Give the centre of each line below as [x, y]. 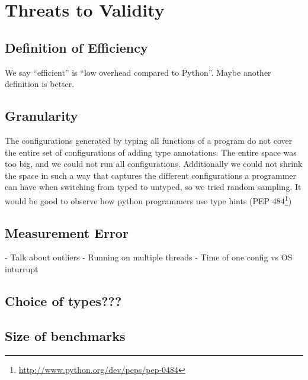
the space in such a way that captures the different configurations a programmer [151, 175]
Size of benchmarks [65, 335]
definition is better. [40, 84]
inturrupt [22, 268]
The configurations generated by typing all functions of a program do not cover [149, 140]
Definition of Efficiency [76, 47]
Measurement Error [67, 232]
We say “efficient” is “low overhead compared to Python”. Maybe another [138, 72]
